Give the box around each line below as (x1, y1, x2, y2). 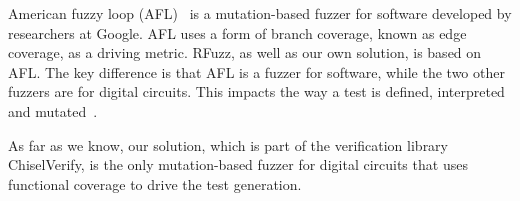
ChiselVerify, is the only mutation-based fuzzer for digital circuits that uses (8, 154, 468, 175)
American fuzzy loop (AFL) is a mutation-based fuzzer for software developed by (8, 3, 512, 23)
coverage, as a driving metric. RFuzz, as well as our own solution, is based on (8, 42, 482, 63)
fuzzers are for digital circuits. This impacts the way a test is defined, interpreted (8, 81, 505, 102)
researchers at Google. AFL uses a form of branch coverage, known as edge (8, 22, 467, 43)
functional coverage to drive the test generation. (8, 173, 302, 194)
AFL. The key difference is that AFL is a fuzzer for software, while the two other (8, 61, 505, 82)
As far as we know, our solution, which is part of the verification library (8, 134, 449, 155)
